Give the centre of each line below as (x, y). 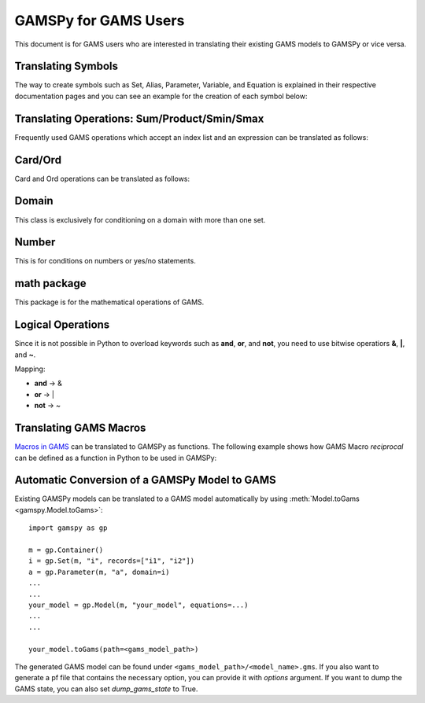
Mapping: (30, 369)
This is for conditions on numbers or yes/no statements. (105, 261)
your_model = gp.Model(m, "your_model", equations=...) (139, 605)
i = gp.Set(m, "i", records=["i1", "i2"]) (112, 561)
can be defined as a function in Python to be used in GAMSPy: (116, 458)
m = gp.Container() (66, 550)
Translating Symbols (66, 66)
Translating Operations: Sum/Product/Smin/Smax (139, 118)
